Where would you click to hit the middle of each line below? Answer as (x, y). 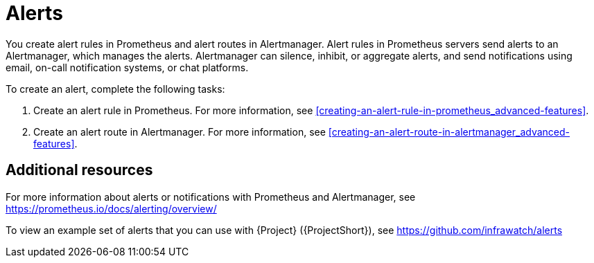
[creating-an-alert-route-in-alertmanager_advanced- (449, 131)
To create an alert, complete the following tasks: (115, 89)
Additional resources (79, 170)
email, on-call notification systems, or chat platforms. (127, 67)
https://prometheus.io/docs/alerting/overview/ (111, 208)
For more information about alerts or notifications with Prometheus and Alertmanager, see (211, 197)
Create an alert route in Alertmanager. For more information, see (180, 131)
